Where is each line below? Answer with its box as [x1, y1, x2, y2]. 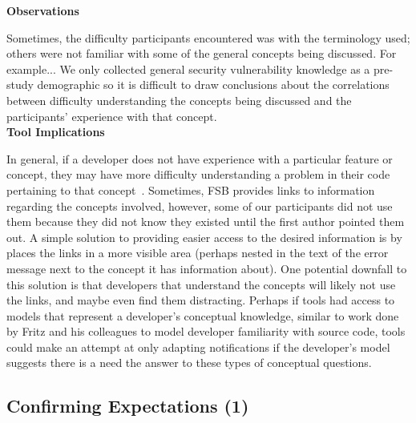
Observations [6, 2, 79, 18]
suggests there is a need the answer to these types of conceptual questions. [6, 354, 372, 371]
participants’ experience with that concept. [6, 107, 217, 124]
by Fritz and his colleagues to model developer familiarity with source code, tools [6, 323, 406, 340]
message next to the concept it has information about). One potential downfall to [6, 260, 407, 276]
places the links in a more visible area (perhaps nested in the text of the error [6, 244, 389, 261]
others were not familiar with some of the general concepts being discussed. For [6, 45, 397, 62]
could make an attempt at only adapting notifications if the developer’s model [6, 338, 390, 355]
